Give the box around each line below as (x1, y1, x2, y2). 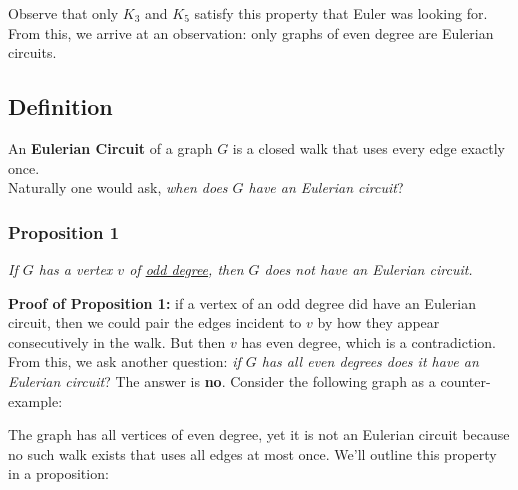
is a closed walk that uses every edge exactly (232, 137, 505, 158)
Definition (8, 91, 113, 122)
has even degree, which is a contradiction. (241, 331, 496, 352)
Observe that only (8, 3, 119, 23)
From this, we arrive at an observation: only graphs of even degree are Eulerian (8, 22, 494, 43)
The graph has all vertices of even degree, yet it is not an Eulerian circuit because (8, 424, 510, 445)
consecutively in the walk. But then (8, 331, 226, 352)
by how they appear (317, 312, 440, 333)
